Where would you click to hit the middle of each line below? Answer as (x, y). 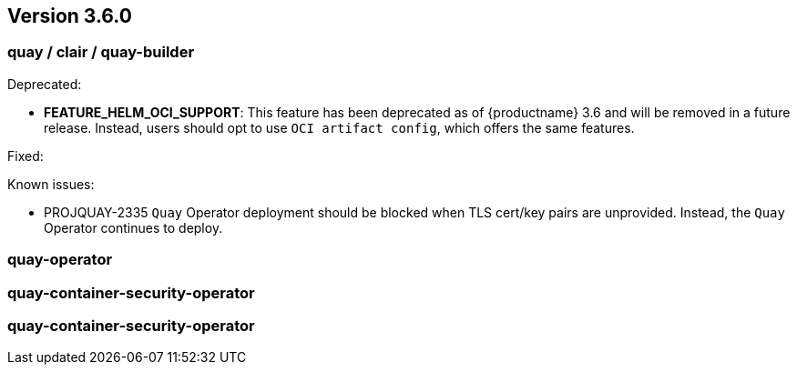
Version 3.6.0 (70, 16)
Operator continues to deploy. (133, 227)
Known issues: (51, 184)
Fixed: (26, 156)
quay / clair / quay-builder (101, 52)
